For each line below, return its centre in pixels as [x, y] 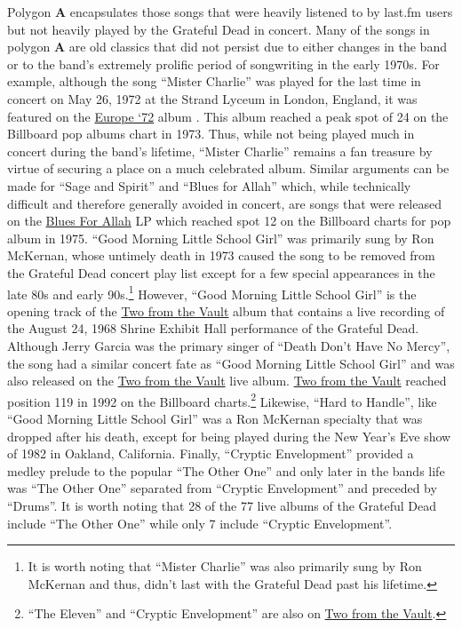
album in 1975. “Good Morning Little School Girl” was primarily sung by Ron [221, 238]
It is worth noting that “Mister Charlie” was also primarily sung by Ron [225, 566]
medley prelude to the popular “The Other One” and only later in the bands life [226, 470]
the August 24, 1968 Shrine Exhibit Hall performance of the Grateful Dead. [213, 328]
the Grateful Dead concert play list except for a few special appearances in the [221, 272]
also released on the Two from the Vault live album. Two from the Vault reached [227, 381]
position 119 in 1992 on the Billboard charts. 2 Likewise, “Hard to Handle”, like [222, 400]
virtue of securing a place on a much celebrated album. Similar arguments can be [228, 168]
